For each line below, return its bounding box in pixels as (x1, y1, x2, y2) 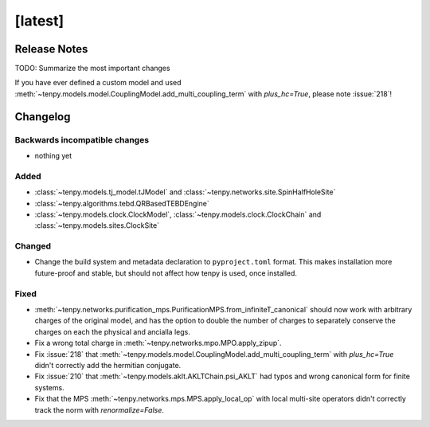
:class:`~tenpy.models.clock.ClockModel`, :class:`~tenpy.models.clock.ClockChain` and (34, 210, 322, 219)
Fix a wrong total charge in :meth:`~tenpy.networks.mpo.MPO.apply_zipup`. (34, 339, 282, 348)
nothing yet (34, 151, 72, 160)
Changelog (14, 110, 71, 123)
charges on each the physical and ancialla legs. (34, 327, 190, 336)
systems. (34, 382, 64, 392)
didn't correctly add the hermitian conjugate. (34, 360, 182, 370)
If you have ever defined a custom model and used (14, 78, 182, 88)
